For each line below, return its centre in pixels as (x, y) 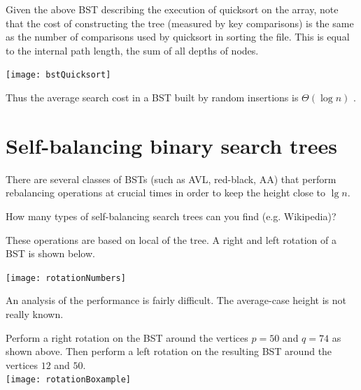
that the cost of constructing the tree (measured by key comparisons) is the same (180, 23)
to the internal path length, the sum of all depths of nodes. (132, 50)
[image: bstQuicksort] (58, 75)
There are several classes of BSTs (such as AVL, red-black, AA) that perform (171, 179)
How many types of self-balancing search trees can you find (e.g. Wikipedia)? (171, 216)
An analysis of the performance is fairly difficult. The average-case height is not (176, 300)
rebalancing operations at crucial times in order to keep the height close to (165, 193)
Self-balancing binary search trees (171, 145)
